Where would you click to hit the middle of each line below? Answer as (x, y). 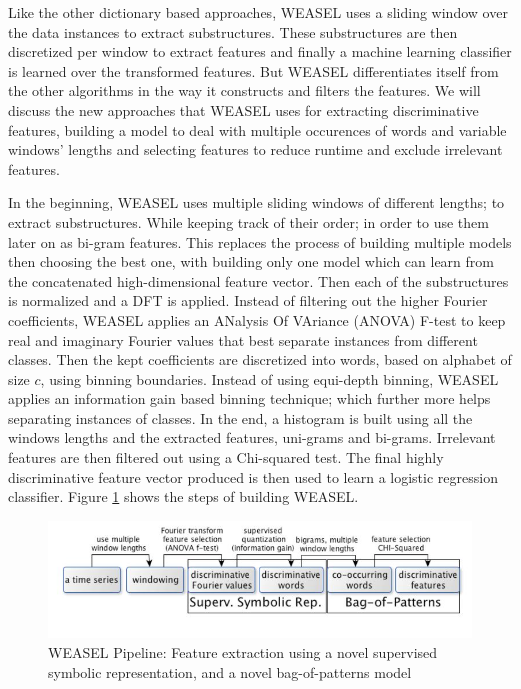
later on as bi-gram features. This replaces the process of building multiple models (260, 241)
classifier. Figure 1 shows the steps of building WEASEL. (183, 496)
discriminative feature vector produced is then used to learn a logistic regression (253, 476)
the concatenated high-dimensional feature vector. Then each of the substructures (258, 280)
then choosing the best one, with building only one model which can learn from (251, 261)
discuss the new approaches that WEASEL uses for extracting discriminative (243, 109)
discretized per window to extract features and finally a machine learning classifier (260, 51)
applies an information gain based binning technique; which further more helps (249, 398)
